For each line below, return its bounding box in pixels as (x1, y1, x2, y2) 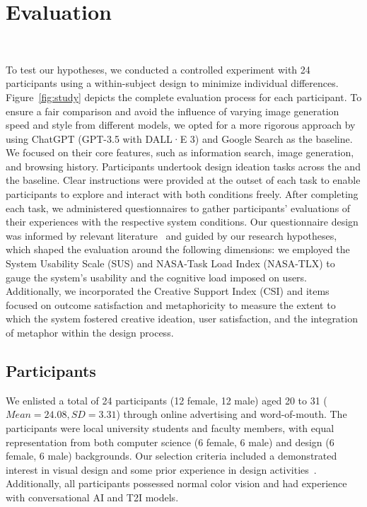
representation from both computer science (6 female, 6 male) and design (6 (6, 434, 334, 449)
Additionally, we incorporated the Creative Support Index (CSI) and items (6, 284, 330, 298)
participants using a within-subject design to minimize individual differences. (6, 76, 339, 91)
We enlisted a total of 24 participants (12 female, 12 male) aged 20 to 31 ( (6, 392, 327, 407)
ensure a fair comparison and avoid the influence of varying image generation (6, 103, 339, 118)
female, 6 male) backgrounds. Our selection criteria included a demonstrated (6, 448, 337, 463)
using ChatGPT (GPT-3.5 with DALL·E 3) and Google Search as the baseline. (6, 131, 353, 146)
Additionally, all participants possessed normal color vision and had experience (6, 476, 347, 491)
